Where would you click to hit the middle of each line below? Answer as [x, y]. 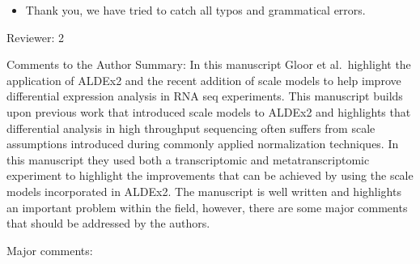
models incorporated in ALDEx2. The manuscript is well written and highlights [204, 191]
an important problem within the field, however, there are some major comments [207, 207]
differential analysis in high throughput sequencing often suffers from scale [191, 128]
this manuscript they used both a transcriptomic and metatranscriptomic [188, 159]
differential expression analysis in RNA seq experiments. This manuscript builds [205, 96]
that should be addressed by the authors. [108, 223]
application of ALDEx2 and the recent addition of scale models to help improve [204, 80]
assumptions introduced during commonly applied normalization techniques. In [203, 144]
